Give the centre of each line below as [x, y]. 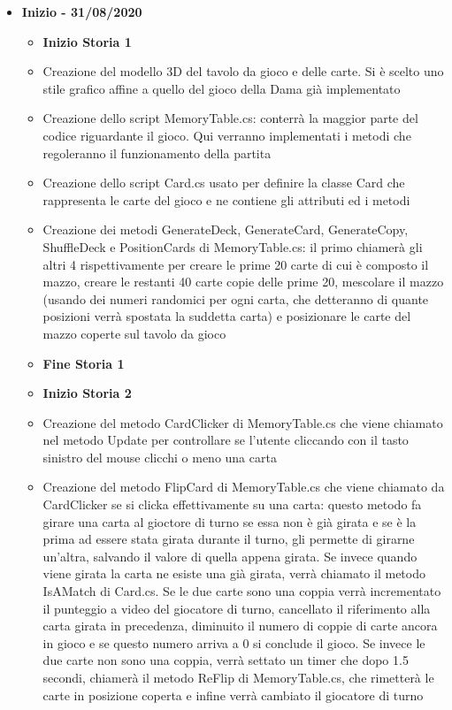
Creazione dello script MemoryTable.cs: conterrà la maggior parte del [230, 118]
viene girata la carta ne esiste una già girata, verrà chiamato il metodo [234, 573]
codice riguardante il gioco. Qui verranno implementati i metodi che [227, 135]
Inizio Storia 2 [87, 393]
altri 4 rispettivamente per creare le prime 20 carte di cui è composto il [236, 264]
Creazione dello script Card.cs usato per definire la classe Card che [224, 183]
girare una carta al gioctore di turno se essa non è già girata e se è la [230, 521]
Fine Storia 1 [84, 363]
